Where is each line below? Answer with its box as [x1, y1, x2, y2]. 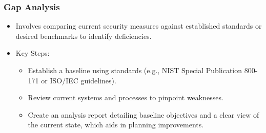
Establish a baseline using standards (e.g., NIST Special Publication [28, 65, 242, 75]
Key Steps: [15, 48, 50, 58]
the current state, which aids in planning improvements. [28, 119, 204, 130]
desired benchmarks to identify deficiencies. [15, 30, 152, 41]
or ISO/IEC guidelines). [41, 75, 116, 85]
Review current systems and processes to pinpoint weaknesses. [28, 92, 223, 103]
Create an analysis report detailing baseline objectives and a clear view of [28, 109, 259, 120]
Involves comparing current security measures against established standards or [15, 20, 262, 31]
